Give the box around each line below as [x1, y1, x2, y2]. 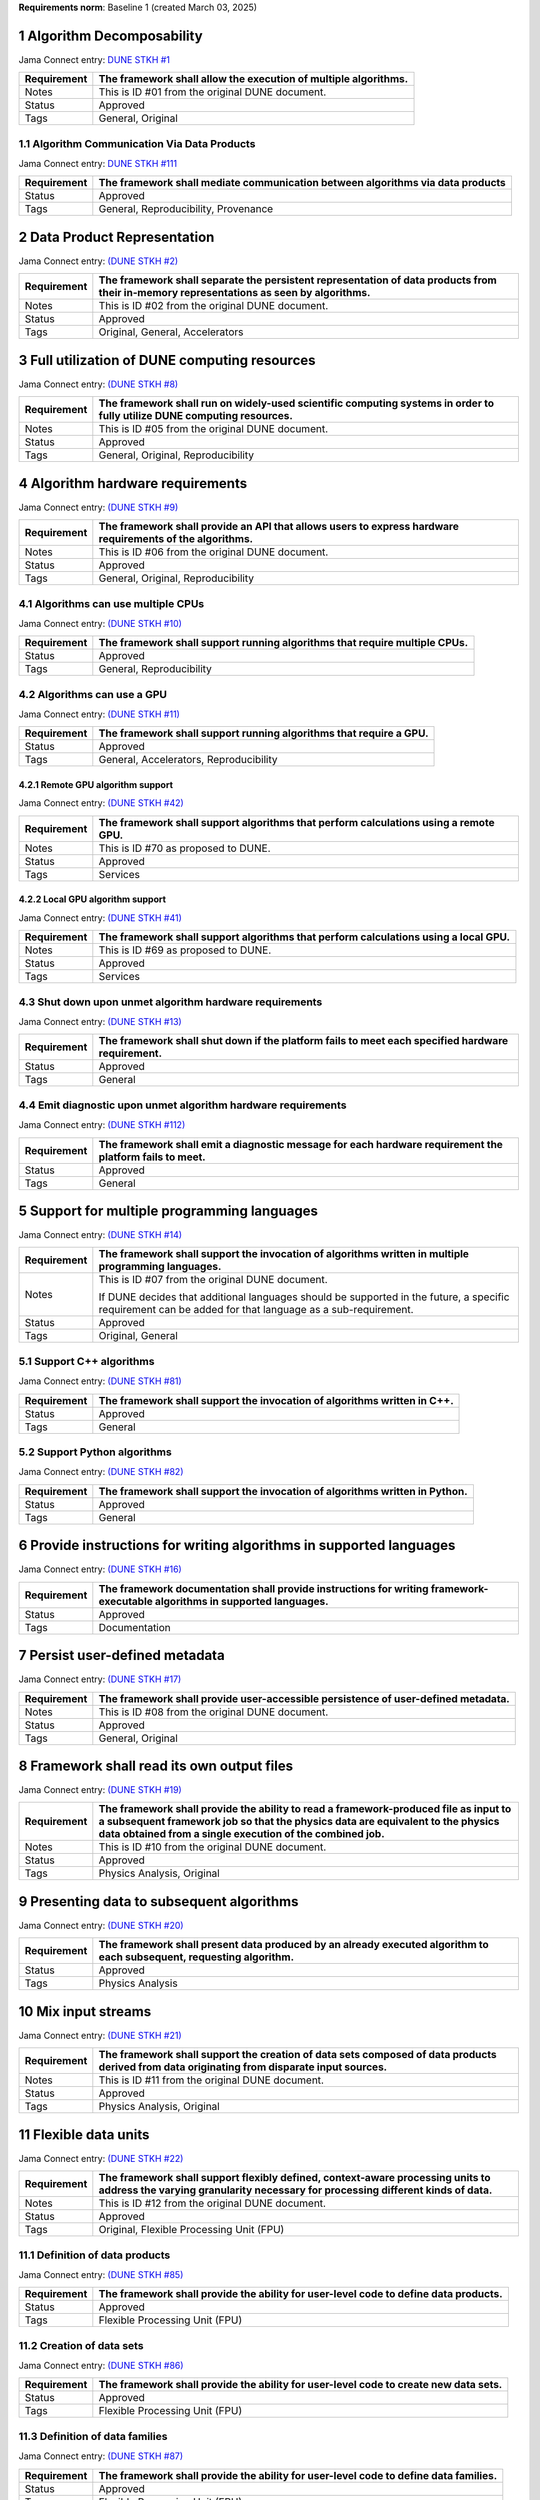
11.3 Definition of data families [18, 2429, 168, 2443]
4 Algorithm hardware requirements [18, 475, 248, 492]
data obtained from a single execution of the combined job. [98, 1827, 385, 1841]
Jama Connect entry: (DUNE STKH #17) [18, 1673, 182, 1685]
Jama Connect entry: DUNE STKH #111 [18, 158, 178, 170]
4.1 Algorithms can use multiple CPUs [18, 596, 205, 610]
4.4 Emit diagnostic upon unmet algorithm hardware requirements [18, 1098, 347, 1112]
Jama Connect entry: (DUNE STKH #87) [18, 2450, 184, 2462]
